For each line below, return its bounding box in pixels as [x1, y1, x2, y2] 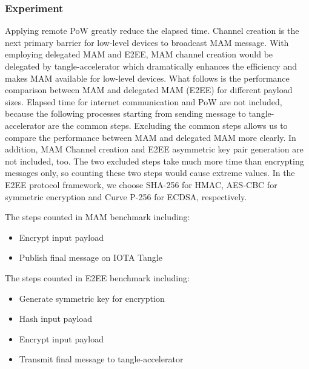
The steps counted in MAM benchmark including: [5, 211, 190, 223]
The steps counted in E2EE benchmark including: [5, 271, 190, 284]
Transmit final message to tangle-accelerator [19, 353, 184, 365]
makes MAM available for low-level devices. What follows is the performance [5, 71, 290, 84]
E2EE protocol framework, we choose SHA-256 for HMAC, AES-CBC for [5, 178, 277, 191]
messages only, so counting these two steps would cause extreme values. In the [5, 166, 295, 179]
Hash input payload [19, 312, 93, 325]
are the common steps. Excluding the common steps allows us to [47, 119, 288, 131]
